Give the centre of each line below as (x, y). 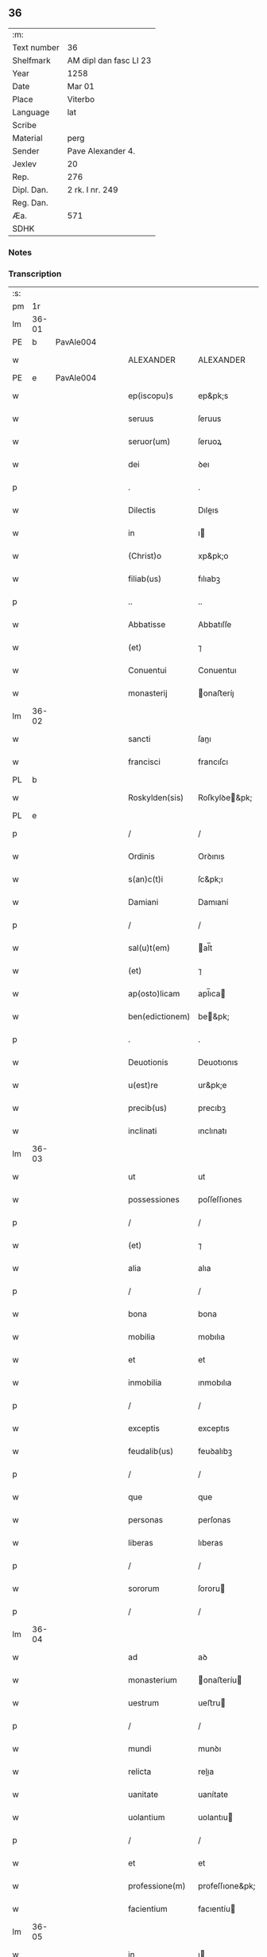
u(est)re (143, 1086)
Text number (36, 47)
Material (27, 138)
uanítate (213, 1795)
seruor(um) (149, 442)
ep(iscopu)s (151, 396)
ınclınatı (212, 1131)
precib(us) (148, 1108)
